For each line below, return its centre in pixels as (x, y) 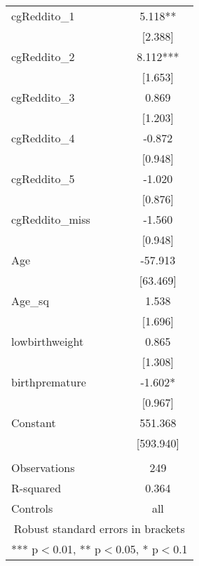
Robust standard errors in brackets (99, 528)
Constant (34, 423)
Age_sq (30, 301)
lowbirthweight (48, 341)
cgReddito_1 (43, 16)
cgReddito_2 (43, 56)
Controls (32, 508)
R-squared (36, 488)
